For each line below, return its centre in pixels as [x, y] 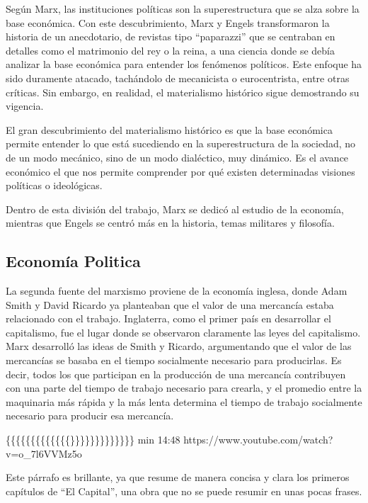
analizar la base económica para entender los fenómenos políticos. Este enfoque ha [184, 64]
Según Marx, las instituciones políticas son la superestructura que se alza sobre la [183, 9]
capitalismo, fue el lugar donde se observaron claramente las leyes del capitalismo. [183, 332]
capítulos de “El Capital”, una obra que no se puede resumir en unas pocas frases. [184, 491]
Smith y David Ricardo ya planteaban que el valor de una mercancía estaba [170, 304]
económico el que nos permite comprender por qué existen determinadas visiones [180, 171]
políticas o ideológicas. [54, 185]
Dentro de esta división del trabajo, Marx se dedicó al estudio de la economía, [175, 209]
